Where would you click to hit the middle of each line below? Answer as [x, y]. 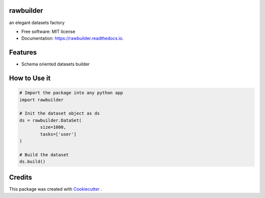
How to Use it [30, 78]
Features [23, 52]
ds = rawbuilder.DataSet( [51, 120]
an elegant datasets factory [37, 23]
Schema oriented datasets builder [56, 64]
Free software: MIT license [48, 31]
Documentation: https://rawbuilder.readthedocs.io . [72, 38]
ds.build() [32, 162]
